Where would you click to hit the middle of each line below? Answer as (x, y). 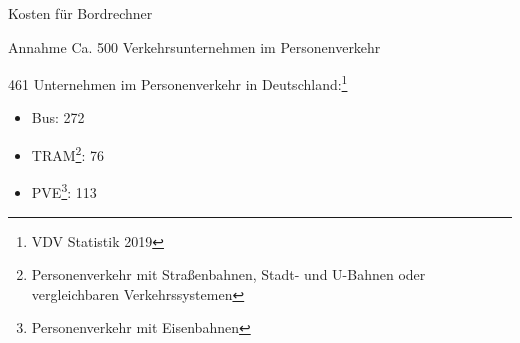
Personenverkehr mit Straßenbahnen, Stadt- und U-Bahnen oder (228, 274)
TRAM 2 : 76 (67, 153)
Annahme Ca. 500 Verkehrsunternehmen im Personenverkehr (194, 46)
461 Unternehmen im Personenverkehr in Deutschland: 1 (178, 82)
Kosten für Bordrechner (80, 13)
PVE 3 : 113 (64, 190)
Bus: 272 (58, 117)
